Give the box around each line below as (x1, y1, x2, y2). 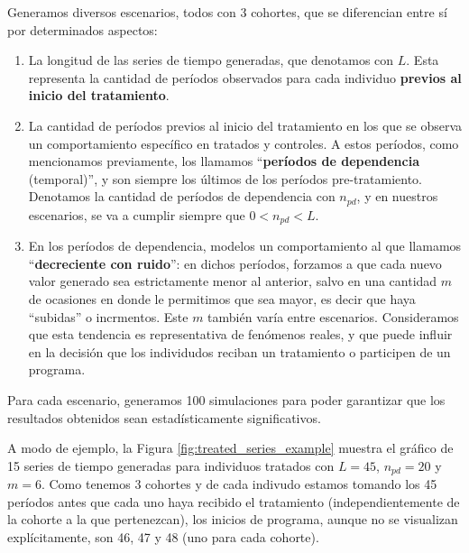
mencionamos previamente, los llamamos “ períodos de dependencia (28, 152, 419, 171)
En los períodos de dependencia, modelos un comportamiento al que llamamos (28, 236, 462, 255)
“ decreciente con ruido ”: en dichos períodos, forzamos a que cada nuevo (28, 253, 442, 272)
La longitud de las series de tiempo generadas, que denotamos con (28, 51, 394, 69)
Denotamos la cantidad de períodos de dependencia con (28, 187, 336, 206)
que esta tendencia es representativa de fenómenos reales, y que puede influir (28, 325, 453, 344)
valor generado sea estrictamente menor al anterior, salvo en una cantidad (28, 272, 437, 290)
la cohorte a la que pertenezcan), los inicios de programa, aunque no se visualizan (7, 510, 458, 529)
